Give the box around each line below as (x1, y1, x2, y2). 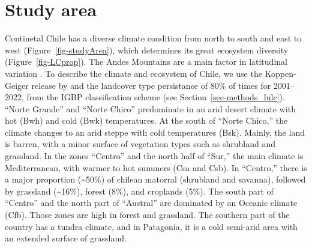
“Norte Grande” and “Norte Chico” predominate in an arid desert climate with (5, 102, 296, 115)
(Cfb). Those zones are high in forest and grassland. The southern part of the (5, 208, 290, 221)
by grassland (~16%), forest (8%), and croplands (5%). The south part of (5, 184, 274, 197)
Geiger (5, 79, 29, 91)
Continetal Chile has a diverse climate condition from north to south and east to (5, 32, 302, 44)
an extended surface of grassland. (5, 232, 127, 244)
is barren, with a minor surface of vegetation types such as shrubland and (5, 138, 276, 150)
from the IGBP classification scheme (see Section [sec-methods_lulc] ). (26, 91, 285, 103)
